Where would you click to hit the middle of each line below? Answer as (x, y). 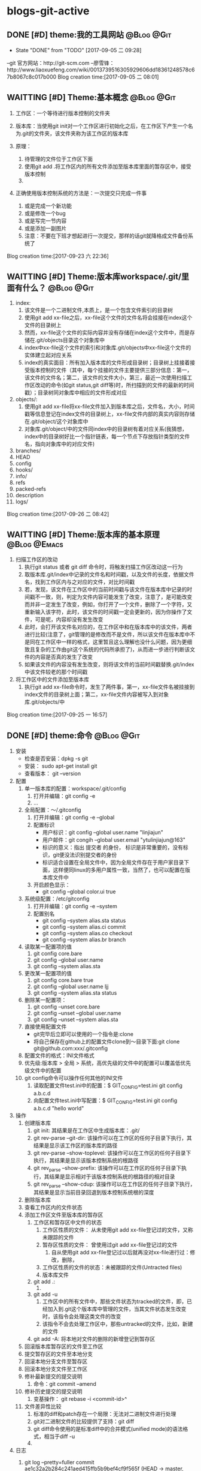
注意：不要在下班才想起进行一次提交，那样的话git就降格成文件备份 (106, 236)
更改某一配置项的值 (48, 974)
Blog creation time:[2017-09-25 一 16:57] (57, 715)
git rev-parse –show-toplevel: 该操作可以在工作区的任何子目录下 (112, 1152)
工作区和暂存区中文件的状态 (68, 1223)
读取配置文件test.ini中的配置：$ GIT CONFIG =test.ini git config (108, 1086)
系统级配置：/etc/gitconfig (57, 899)
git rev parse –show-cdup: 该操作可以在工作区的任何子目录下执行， (114, 1185)
